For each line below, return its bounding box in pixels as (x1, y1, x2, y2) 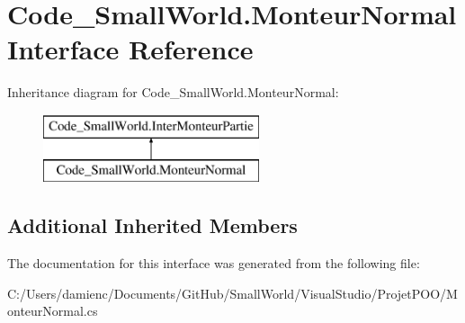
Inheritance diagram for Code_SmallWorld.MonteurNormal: (7, 83, 339, 102)
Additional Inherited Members (7, 211, 298, 239)
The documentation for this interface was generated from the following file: (7, 254, 420, 273)
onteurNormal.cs (7, 301, 98, 320)
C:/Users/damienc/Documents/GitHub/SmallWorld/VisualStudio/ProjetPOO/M (7, 283, 458, 302)
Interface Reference (7, 31, 254, 67)
